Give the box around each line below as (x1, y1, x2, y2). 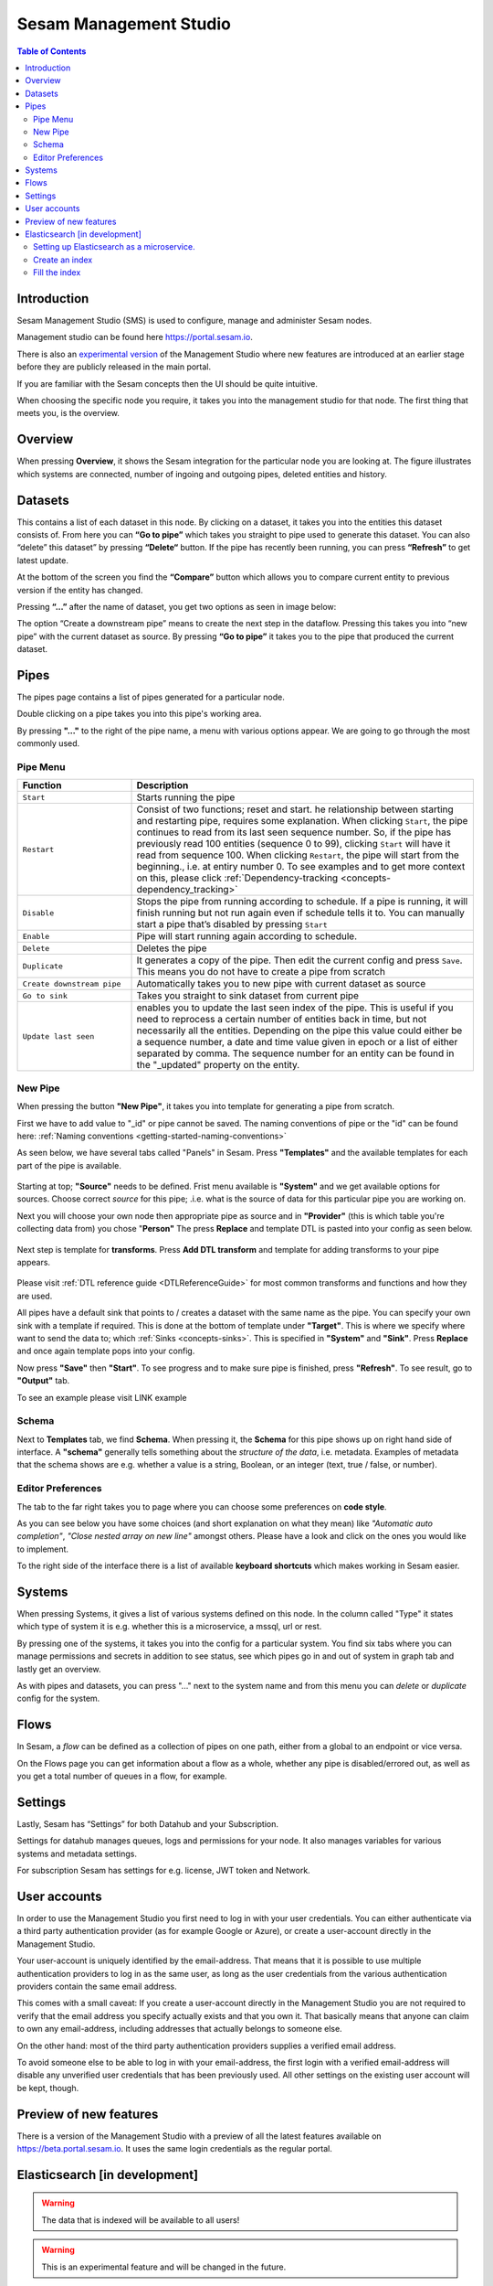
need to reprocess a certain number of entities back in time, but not (136, 1013, 427, 1026)
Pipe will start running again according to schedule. (136, 930, 358, 943)
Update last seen (22, 1031, 95, 1042)
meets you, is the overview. (16, 408, 121, 419)
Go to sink (22, 990, 68, 1000)
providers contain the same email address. (16, 1981, 177, 1992)
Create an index (33, 254, 93, 265)
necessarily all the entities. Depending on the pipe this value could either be (136, 1024, 463, 1037)
